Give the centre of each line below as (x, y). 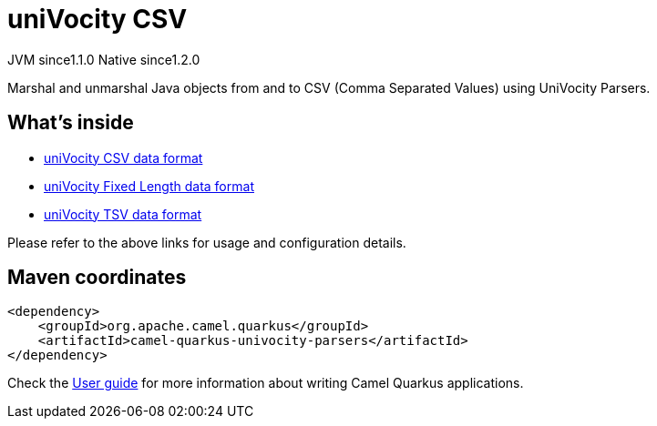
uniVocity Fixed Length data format (149, 186)
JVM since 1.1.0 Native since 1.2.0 (104, 59)
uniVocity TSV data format (123, 214)
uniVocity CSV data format (123, 157)
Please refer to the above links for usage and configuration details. (207, 242)
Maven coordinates (97, 278)
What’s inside (71, 123)
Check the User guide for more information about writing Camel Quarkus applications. (266, 383)
